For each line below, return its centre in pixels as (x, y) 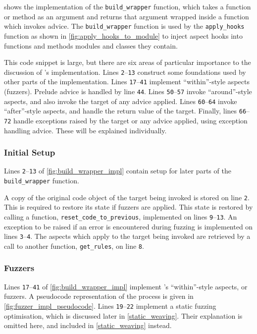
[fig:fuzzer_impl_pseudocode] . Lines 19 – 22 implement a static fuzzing (110, 306)
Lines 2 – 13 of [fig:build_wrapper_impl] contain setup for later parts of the (118, 171)
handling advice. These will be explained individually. (85, 130)
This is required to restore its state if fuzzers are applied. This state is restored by (128, 207)
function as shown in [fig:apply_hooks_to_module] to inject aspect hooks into (123, 35)
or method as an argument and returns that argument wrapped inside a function (127, 16)
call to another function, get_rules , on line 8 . (74, 246)
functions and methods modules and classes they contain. (91, 45)
